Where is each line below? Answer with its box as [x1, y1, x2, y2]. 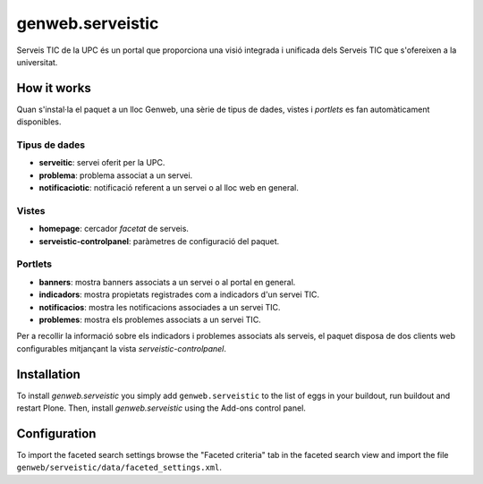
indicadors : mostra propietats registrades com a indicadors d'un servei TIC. [38, 289, 320, 300]
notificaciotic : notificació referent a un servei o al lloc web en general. [38, 183, 300, 193]
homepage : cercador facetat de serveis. [38, 224, 190, 234]
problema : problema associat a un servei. [38, 170, 193, 181]
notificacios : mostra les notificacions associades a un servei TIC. [38, 301, 281, 312]
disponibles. [16, 116, 62, 127]
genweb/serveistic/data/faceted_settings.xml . [16, 462, 223, 473]
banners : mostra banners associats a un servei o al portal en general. [38, 276, 296, 287]
